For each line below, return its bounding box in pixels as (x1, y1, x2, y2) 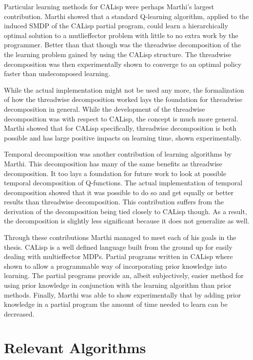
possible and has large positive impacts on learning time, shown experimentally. (4, 132, 242, 142)
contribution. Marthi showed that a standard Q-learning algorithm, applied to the (4, 11, 249, 21)
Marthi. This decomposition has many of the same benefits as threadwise (4, 158, 222, 168)
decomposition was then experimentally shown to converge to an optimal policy (4, 59, 242, 69)
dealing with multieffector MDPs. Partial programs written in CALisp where (4, 251, 233, 261)
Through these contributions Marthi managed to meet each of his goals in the (4, 232, 236, 242)
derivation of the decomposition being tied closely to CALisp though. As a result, (4, 206, 247, 216)
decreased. (4, 308, 35, 319)
